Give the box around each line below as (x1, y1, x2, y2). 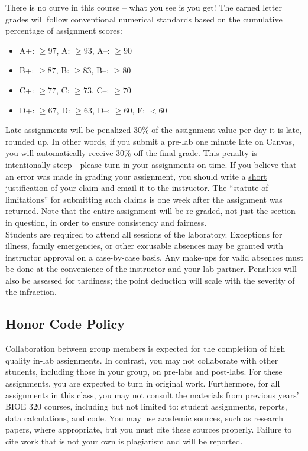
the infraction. (5, 285, 57, 298)
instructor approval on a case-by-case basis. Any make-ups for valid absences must (5, 251, 304, 263)
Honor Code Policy (5, 314, 125, 333)
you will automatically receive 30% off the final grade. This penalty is (5, 147, 258, 159)
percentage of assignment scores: (5, 24, 122, 37)
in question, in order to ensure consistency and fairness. (5, 216, 207, 228)
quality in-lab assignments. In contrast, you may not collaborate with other (5, 353, 278, 366)
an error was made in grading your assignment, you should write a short (5, 170, 267, 182)
